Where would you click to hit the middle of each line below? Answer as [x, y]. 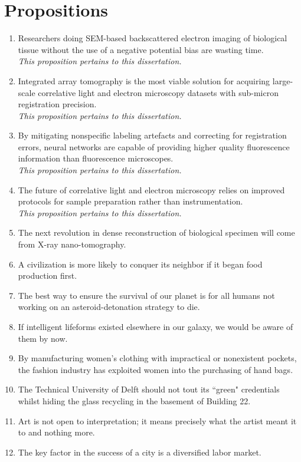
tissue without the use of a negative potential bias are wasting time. [141, 49]
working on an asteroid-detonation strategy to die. [109, 307]
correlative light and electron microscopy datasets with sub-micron [158, 92]
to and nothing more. [56, 432]
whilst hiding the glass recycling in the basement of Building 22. [134, 400]
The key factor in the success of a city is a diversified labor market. [140, 452]
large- [283, 80]
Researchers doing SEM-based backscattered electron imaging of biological [153, 38]
